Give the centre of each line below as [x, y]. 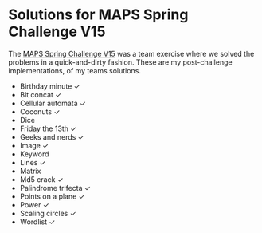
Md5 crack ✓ [41, 179]
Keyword [34, 154]
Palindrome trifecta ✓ [55, 188]
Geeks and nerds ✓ [52, 136]
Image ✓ [34, 145]
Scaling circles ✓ [48, 213]
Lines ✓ [33, 162]
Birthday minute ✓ [50, 86]
